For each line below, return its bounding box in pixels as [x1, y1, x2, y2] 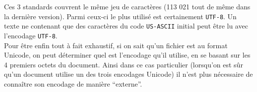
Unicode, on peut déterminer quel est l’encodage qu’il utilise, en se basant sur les [4, 50, 251, 60]
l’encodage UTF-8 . [4, 30, 58, 40]
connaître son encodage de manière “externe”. [4, 78, 142, 89]
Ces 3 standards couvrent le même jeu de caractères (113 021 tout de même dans [4, 1, 251, 11]
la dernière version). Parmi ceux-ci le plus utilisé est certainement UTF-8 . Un [4, 11, 237, 21]
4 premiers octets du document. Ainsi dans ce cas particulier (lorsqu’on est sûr [4, 59, 243, 69]
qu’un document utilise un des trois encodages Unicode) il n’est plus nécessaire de [4, 69, 253, 79]
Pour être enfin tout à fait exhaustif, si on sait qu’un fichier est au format [4, 40, 228, 50]
